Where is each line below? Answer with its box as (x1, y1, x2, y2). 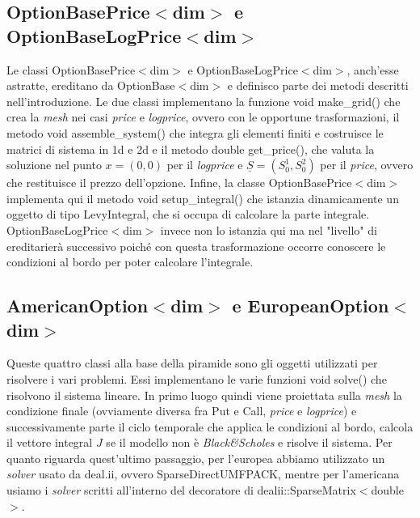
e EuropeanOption (232, 293, 389, 318)
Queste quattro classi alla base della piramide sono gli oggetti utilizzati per (6, 355, 378, 372)
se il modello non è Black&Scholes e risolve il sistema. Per (106, 434, 393, 451)
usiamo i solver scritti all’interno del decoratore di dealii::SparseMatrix (6, 482, 356, 499)
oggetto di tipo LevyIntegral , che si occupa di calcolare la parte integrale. (6, 206, 370, 223)
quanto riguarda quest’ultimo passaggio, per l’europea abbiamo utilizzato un (6, 449, 385, 466)
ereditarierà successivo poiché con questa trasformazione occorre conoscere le (6, 237, 386, 254)
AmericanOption (6, 293, 149, 318)
